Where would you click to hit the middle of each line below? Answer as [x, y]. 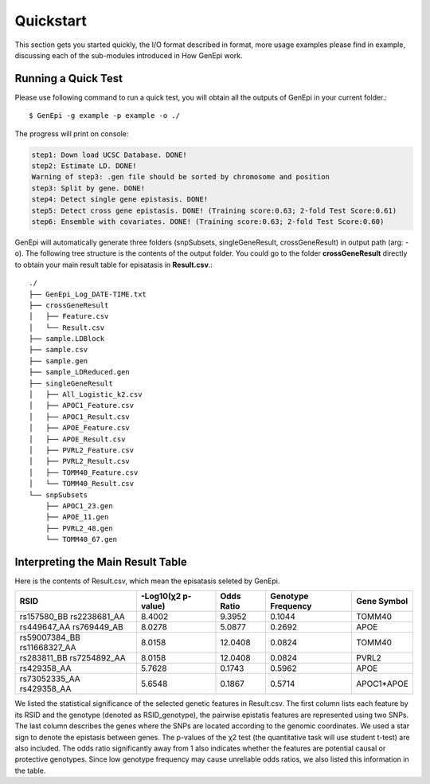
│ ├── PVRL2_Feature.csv [82, 450]
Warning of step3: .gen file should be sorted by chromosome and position [181, 177]
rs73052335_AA [50, 679]
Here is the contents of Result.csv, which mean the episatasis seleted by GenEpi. [147, 581]
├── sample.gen [59, 361]
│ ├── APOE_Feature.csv [80, 428]
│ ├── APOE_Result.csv [77, 439]
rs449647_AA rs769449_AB [71, 627]
